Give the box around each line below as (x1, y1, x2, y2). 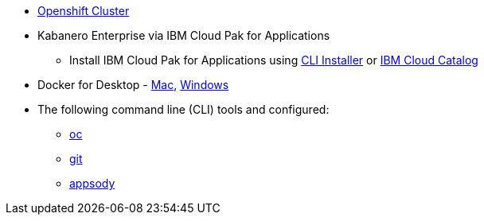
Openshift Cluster (37, 4, 130, 17)
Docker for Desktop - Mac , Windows (37, 78, 229, 91)
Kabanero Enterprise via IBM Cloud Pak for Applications (37, 29, 330, 42)
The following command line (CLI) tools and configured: (37, 103, 330, 116)
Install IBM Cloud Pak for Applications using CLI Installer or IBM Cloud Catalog (69, 53, 478, 67)
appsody (69, 176, 115, 190)
